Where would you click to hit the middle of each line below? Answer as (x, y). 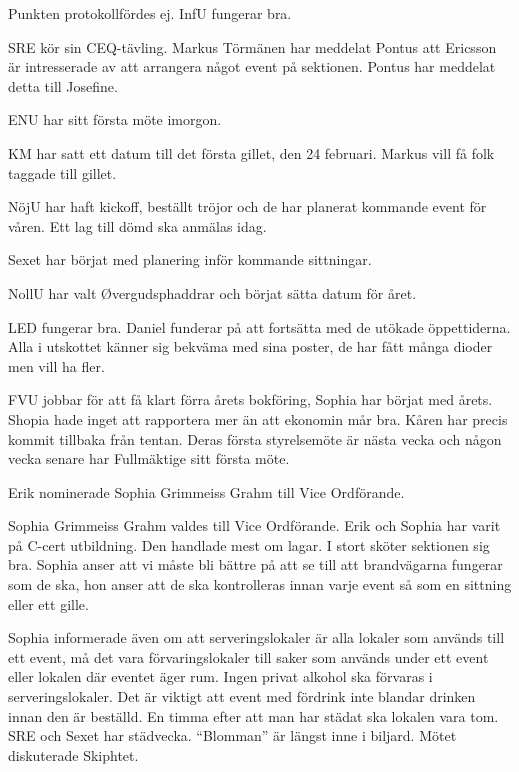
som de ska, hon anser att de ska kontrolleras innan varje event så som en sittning (260, 584)
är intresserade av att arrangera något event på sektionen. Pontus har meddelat (252, 66)
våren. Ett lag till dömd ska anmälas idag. (137, 225)
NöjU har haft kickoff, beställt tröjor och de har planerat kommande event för (247, 206)
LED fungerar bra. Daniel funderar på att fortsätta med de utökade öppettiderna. (259, 326)
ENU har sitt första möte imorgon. (115, 119)
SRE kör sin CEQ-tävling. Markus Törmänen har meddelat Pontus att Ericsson (252, 46)
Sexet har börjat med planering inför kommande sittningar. (190, 259)
